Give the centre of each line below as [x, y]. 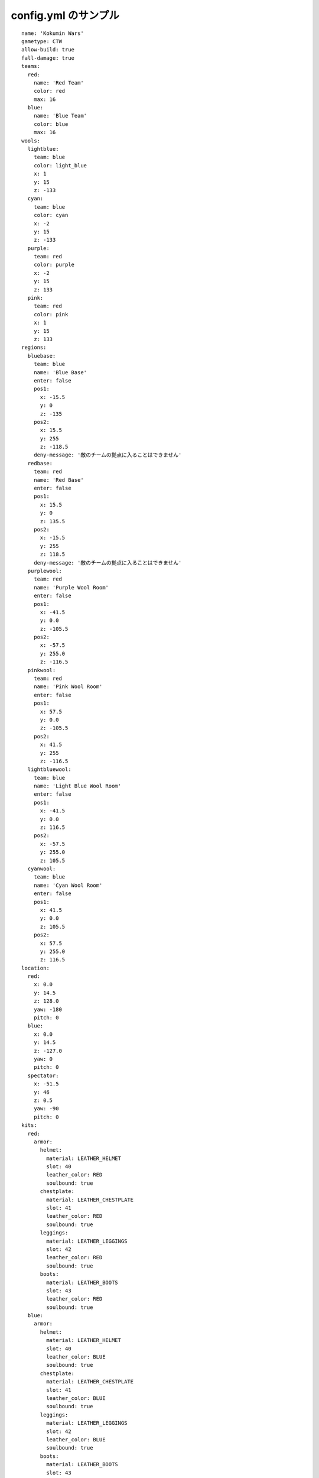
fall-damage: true [48, 58]
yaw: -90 [46, 1109]
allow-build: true [48, 50]
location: [35, 968]
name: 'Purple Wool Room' [71, 587]
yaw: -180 [48, 1009]
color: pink [51, 314]
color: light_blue [60, 165]
